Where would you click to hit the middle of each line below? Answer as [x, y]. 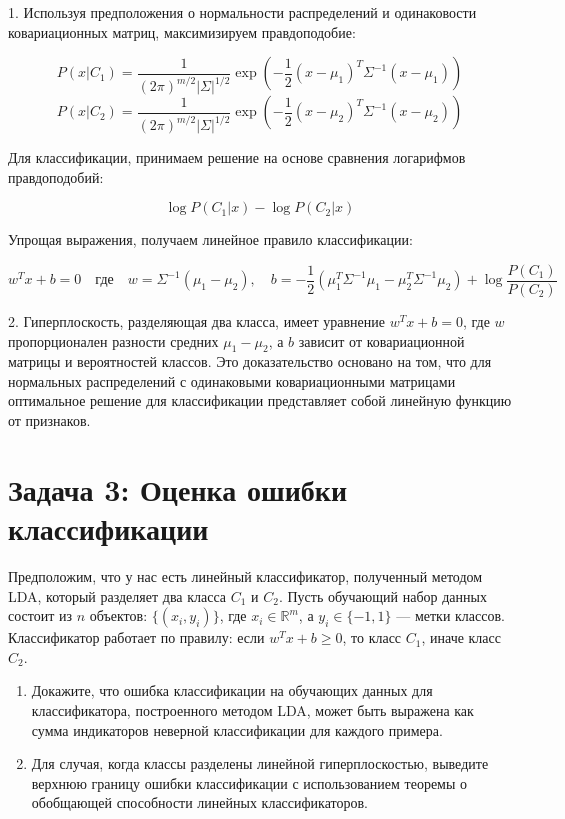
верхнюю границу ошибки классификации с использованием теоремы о [249, 782]
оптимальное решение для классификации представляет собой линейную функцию [260, 400]
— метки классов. [450, 615]
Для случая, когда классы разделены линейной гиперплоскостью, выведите [260, 763]
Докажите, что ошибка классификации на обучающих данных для [232, 690]
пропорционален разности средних [113, 340]
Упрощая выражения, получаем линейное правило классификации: [210, 239]
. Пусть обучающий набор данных [382, 595]
